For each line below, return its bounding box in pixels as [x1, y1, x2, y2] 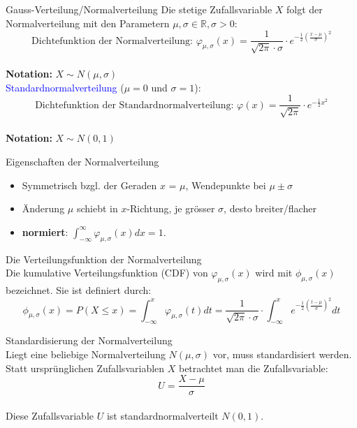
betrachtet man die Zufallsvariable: [178, 360, 328, 375]
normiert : [22, 224, 68, 239]
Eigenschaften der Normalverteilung [6, 154, 159, 169]
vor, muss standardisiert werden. [212, 347, 352, 362]
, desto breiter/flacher [224, 201, 316, 216]
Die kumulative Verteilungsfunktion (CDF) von [6, 265, 208, 280]
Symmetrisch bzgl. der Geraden [22, 177, 157, 192]
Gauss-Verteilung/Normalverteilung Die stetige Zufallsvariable [6, 2, 272, 16]
